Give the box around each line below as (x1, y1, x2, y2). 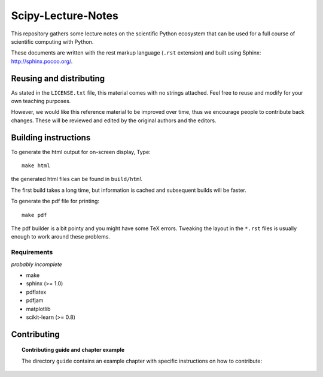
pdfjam (26, 297, 44, 304)
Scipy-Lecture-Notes (11, 9, 119, 22)
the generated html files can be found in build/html (11, 176, 143, 183)
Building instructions (11, 132, 91, 143)
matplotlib (26, 305, 51, 312)
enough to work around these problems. (11, 233, 111, 240)
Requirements (11, 248, 53, 257)
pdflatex (26, 288, 47, 295)
